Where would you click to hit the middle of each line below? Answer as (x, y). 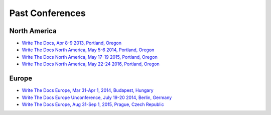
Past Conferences (47, 13)
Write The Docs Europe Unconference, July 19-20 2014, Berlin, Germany (97, 97)
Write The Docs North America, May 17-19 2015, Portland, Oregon (90, 57)
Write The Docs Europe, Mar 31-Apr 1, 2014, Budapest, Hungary (88, 90)
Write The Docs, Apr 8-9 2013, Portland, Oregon (72, 43)
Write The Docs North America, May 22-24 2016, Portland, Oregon (91, 64)
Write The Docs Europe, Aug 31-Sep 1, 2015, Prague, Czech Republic (93, 104)
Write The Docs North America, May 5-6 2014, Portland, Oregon (88, 50)
